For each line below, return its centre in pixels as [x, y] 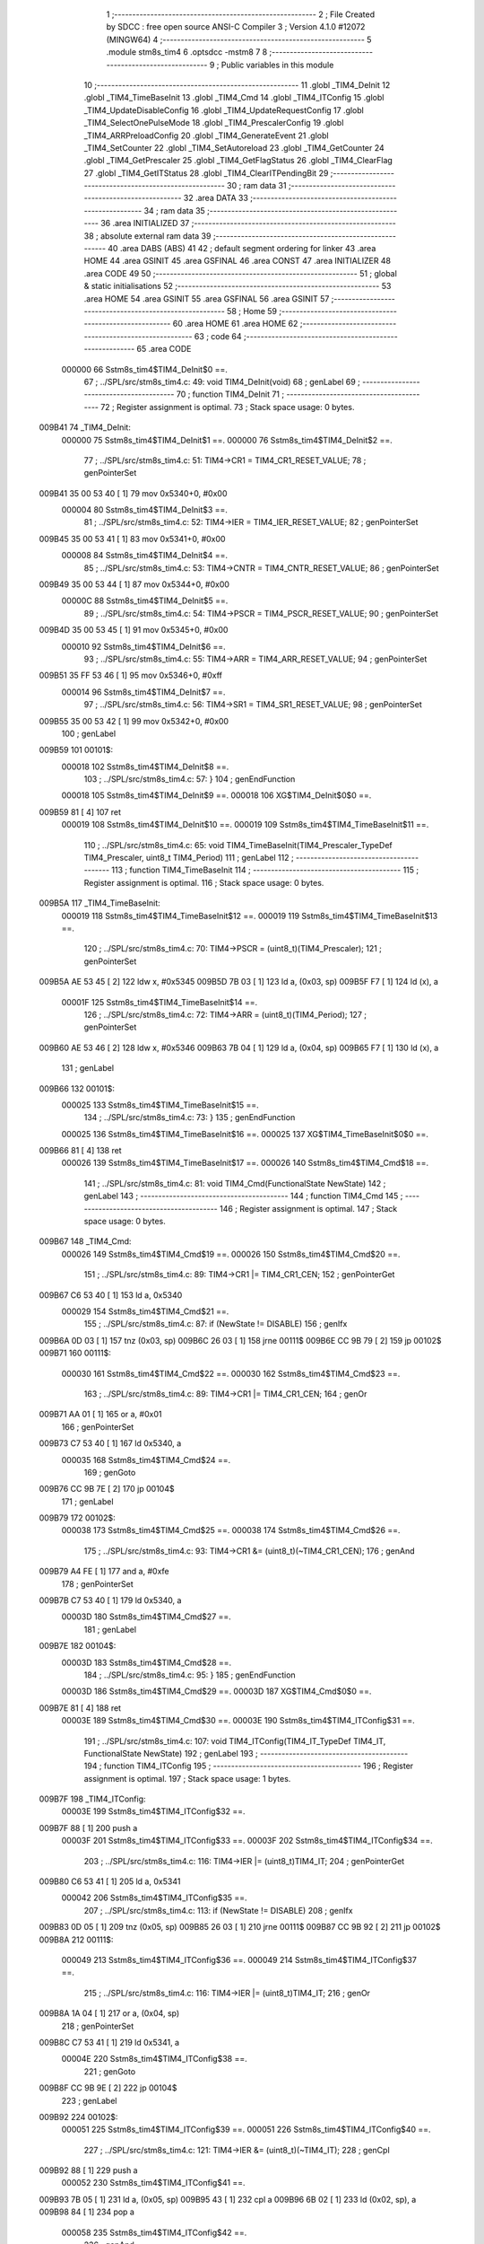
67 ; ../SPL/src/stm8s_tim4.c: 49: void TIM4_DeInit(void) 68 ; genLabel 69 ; [222, 381]
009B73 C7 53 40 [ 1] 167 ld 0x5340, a [110, 1443]
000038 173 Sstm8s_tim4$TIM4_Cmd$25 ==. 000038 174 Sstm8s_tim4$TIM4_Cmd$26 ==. [231, 1530]
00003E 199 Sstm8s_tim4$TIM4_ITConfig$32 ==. [153, 1811]
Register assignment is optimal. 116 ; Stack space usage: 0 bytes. [204, 882]
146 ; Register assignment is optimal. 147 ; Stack [309, 1208]
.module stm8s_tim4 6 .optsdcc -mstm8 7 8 [187, 52]
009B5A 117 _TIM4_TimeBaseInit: [99, 903]
